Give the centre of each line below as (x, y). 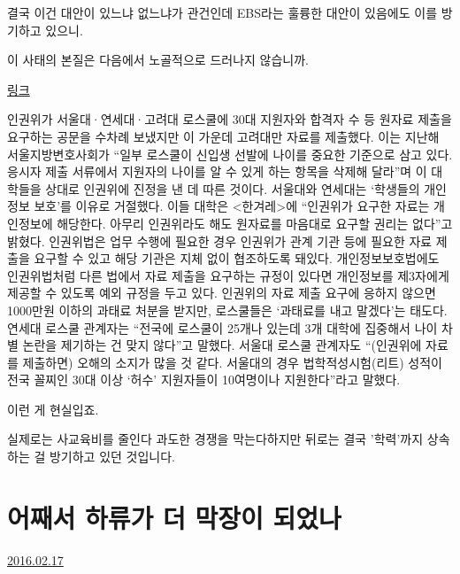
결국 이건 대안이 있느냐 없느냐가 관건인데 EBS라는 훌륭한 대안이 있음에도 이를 (222, 12)
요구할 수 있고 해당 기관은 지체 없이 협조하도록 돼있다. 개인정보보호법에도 (237, 258)
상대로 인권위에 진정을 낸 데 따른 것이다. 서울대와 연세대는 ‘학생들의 (233, 188)
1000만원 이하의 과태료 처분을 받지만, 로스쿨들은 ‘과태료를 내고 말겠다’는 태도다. (227, 310)
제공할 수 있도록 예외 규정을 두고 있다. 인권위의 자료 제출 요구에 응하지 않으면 (222, 293)
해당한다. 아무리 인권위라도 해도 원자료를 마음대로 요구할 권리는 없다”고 (255, 223)
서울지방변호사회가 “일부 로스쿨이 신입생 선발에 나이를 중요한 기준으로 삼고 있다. (230, 154)
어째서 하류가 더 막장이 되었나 (174, 517)
